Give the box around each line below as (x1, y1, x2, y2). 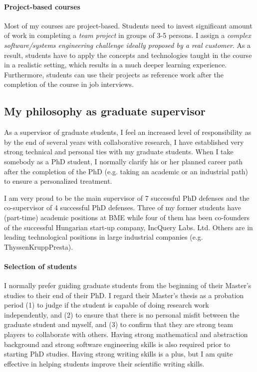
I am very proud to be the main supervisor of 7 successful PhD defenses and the (4, 192, 250, 203)
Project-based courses (4, 1, 80, 11)
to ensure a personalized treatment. (4, 176, 112, 186)
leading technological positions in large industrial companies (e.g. (4, 232, 203, 242)
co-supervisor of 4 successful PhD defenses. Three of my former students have (4, 202, 241, 213)
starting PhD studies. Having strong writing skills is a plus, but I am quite (4, 349, 233, 359)
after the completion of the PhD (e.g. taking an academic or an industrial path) (4, 166, 249, 176)
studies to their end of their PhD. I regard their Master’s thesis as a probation (4, 290, 244, 300)
